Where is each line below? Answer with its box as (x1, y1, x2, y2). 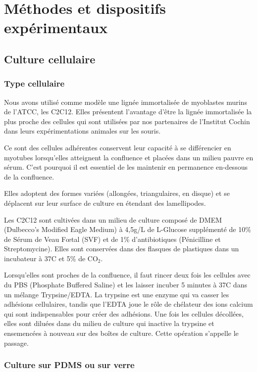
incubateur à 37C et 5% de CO (4, 253, 98, 263)
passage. (4, 337, 29, 348)
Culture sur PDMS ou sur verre (4, 359, 135, 371)
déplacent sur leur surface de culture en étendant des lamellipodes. (4, 197, 206, 208)
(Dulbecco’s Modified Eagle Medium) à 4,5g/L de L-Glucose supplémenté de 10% (4, 224, 251, 234)
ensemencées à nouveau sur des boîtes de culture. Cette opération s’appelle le (4, 328, 239, 338)
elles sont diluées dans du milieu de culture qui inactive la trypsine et (4, 318, 214, 328)
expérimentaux (4, 17, 108, 38)
